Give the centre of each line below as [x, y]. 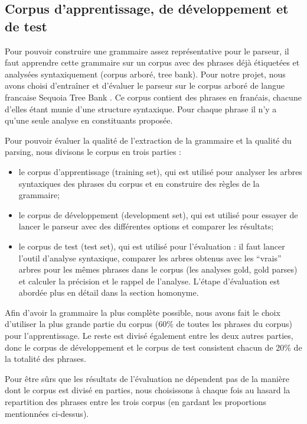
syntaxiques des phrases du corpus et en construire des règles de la [139, 183]
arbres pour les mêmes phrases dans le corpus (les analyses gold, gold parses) [158, 269]
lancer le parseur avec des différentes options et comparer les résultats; [146, 226]
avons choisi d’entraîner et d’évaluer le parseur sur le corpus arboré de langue [145, 85]
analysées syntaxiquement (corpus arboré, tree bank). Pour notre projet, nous [145, 74]
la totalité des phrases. [45, 359]
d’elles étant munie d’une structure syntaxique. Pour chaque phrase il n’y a [141, 109]
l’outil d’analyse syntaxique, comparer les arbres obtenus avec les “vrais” [150, 258]
